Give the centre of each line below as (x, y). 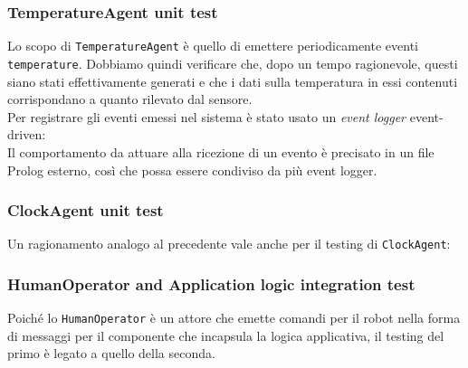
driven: (27, 134)
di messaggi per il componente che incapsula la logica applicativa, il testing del (226, 335)
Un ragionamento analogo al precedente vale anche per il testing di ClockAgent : (229, 244)
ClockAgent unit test (86, 210)
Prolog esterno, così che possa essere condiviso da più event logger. (192, 170)
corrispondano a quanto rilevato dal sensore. (130, 99)
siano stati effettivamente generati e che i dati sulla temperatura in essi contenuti (233, 81)
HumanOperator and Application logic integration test (211, 283)
